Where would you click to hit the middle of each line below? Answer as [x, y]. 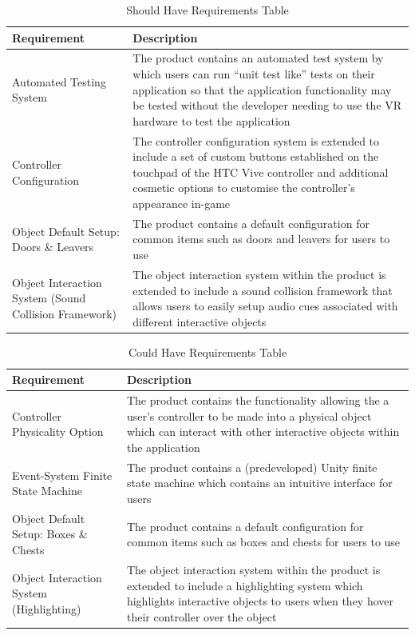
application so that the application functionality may [262, 89]
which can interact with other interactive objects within [263, 431]
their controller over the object [202, 616]
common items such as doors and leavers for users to [261, 239]
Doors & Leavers [53, 247]
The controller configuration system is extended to [256, 140]
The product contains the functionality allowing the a [258, 400]
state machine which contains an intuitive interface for [259, 483]
